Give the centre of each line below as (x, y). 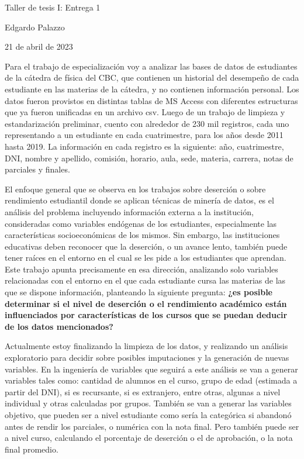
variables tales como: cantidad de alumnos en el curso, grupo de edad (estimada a (151, 380)
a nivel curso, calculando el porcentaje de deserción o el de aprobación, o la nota (149, 438)
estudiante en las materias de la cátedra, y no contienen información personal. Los (152, 89)
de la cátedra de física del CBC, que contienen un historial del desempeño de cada (152, 77)
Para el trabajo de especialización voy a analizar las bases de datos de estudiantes (151, 66)
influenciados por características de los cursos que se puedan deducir (146, 315)
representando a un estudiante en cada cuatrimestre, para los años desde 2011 (144, 135)
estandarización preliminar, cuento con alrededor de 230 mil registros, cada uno (147, 123)
